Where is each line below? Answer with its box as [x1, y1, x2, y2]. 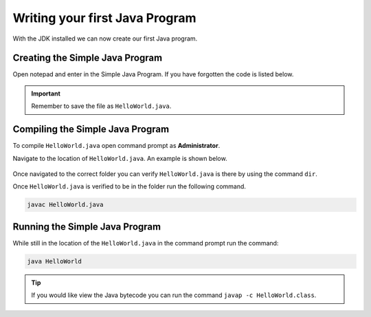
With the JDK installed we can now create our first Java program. [12, 34, 198, 43]
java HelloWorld [27, 257, 82, 265]
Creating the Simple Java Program [12, 52, 163, 64]
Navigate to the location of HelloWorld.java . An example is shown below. [12, 154, 227, 162]
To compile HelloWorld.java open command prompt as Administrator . [12, 142, 221, 150]
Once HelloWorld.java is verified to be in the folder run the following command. [12, 182, 247, 190]
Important [31, 89, 61, 98]
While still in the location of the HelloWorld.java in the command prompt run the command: [12, 239, 279, 247]
